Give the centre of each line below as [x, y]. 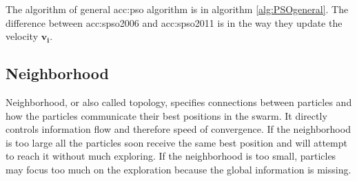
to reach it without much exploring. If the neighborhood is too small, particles [171, 156]
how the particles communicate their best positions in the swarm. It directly [166, 115]
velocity [22, 36]
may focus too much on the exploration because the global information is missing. [178, 169]
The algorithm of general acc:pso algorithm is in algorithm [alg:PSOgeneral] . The [177, 9]
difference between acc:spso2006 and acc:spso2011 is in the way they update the [174, 22]
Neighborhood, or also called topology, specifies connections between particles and [179, 102]
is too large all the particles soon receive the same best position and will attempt [176, 142]
